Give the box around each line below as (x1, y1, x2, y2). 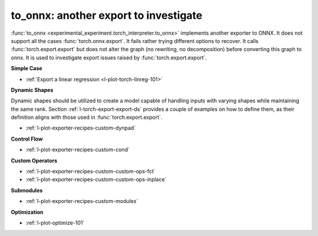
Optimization (11, 208, 44, 215)
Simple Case (11, 65, 42, 72)
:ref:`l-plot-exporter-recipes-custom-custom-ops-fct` (25, 168, 155, 175)
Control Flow (11, 135, 44, 142)
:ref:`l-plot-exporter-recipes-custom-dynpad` (25, 124, 136, 132)
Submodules (11, 187, 43, 194)
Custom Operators (11, 157, 58, 164)
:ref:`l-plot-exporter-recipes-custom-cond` (25, 146, 130, 153)
